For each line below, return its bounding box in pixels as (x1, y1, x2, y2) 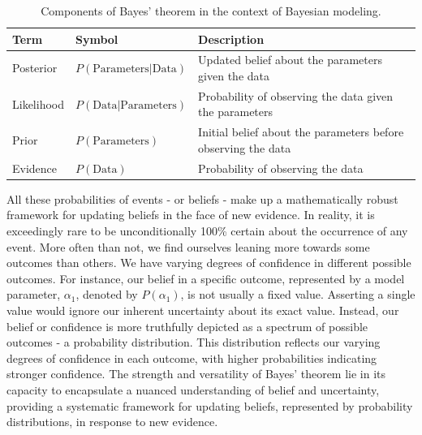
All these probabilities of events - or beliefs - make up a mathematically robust (6, 190, 398, 207)
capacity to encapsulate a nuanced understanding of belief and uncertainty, (6, 381, 380, 398)
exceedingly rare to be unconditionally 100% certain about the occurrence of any (6, 222, 408, 239)
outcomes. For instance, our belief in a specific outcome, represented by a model (6, 269, 405, 286)
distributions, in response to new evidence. (6, 413, 218, 430)
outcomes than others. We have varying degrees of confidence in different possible (6, 254, 411, 271)
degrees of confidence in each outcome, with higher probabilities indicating (6, 349, 377, 366)
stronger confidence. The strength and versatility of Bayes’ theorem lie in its (6, 365, 386, 382)
